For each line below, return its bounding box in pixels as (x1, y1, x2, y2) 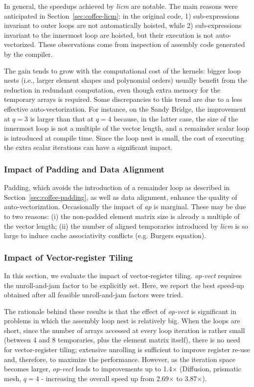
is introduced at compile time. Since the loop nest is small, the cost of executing (4, 132, 244, 143)
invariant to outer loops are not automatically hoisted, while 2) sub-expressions (4, 20, 242, 30)
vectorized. (4, 39, 36, 49)
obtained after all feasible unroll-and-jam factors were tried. (4, 290, 183, 300)
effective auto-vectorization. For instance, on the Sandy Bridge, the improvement (4, 103, 246, 114)
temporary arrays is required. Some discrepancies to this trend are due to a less (4, 94, 242, 104)
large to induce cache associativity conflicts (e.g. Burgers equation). (4, 230, 207, 241)
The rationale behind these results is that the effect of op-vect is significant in (4, 306, 236, 316)
